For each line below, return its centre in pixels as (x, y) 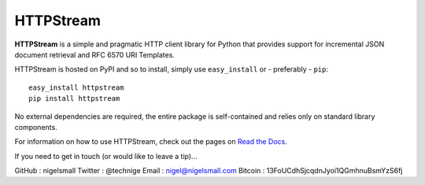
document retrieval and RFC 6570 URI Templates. (94, 54)
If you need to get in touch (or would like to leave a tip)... (106, 156)
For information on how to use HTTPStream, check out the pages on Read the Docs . (151, 142)
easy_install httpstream (76, 87)
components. (36, 127)
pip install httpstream (74, 99)
